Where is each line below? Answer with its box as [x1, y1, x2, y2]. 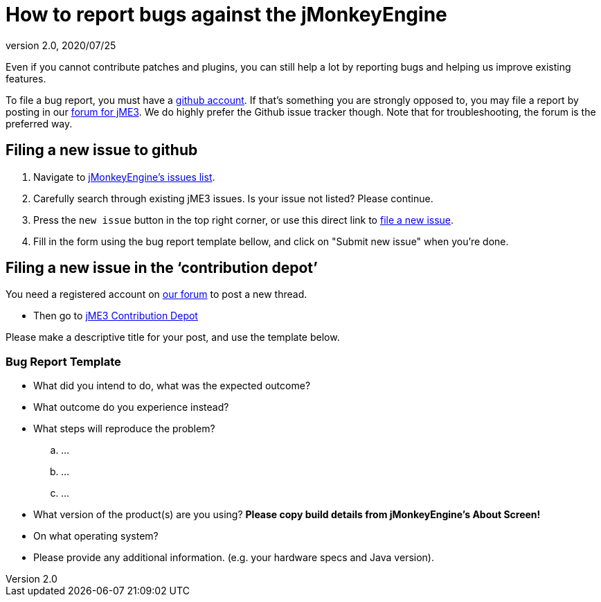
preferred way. [6, 117, 73, 130]
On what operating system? [33, 530, 159, 542]
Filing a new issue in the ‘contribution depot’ [6, 259, 318, 277]
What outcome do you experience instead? [33, 401, 229, 414]
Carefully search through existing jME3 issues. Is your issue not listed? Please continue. [33, 192, 433, 204]
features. [6, 72, 46, 85]
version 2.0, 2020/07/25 [6, 39, 116, 51]
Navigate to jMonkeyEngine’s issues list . [33, 170, 215, 183]
